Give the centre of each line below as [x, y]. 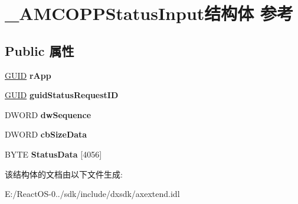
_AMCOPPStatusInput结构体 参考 [149, 13]
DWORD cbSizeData [46, 134]
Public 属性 [40, 50]
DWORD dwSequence [48, 114]
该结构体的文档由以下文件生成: [64, 174]
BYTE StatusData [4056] [53, 154]
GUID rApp [28, 75]
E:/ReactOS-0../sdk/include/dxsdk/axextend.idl [92, 194]
